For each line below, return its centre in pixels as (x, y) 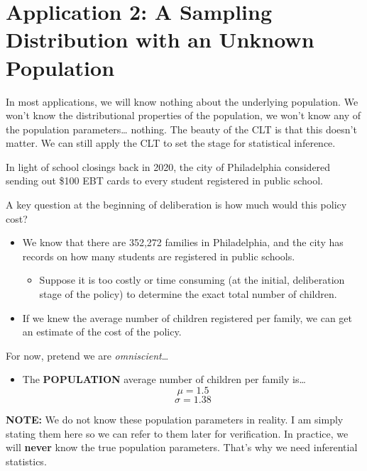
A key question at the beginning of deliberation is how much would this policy (176, 205)
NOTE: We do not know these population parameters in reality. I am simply (175, 419)
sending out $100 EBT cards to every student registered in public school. (164, 181)
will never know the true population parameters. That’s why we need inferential (182, 447)
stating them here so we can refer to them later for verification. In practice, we (177, 433)
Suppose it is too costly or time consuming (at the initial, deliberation (192, 280)
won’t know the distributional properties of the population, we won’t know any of (183, 115)
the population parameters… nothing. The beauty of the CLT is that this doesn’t (181, 129)
